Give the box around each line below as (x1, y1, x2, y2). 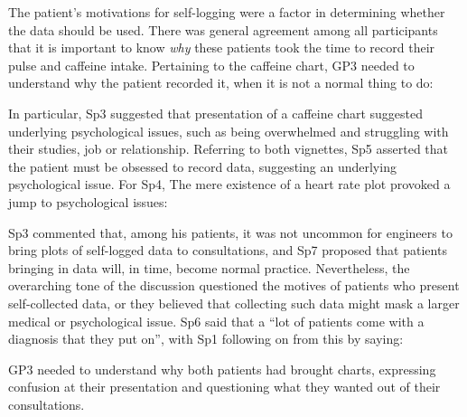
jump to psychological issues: (8, 192, 168, 211)
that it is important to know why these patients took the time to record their (8, 38, 435, 57)
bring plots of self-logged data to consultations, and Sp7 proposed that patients (8, 241, 447, 260)
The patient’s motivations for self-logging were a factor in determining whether (8, 3, 445, 21)
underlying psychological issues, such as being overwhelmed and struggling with (8, 121, 449, 140)
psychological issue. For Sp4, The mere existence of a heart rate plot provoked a (8, 175, 451, 194)
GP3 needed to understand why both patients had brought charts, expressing (8, 359, 436, 378)
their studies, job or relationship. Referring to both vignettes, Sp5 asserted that (8, 139, 449, 158)
